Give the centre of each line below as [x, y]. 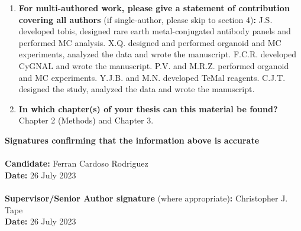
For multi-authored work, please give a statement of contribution [154, 8]
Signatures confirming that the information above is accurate [132, 140]
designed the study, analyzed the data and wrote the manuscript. [137, 89]
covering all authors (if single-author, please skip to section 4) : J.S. [145, 19]
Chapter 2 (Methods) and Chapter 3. [86, 120]
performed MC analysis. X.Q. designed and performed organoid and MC [150, 42]
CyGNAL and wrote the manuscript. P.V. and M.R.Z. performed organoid [154, 65]
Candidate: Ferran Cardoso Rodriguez [77, 163]
